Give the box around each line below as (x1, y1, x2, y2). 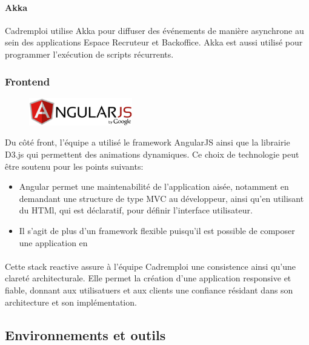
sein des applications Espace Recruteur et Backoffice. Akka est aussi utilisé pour (5, 36, 303, 49)
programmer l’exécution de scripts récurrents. (5, 47, 174, 60)
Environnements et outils (5, 325, 166, 344)
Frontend (5, 73, 50, 89)
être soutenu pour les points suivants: (5, 159, 144, 172)
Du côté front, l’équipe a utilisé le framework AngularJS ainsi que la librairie (5, 136, 290, 149)
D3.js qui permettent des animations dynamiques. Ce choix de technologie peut (5, 148, 299, 161)
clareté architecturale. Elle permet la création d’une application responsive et (5, 272, 291, 284)
